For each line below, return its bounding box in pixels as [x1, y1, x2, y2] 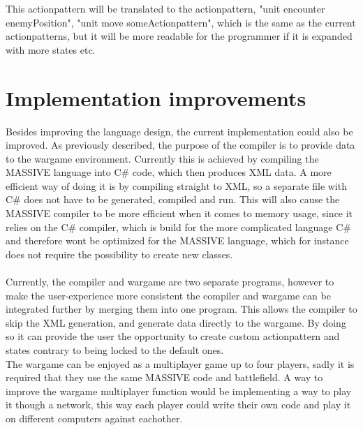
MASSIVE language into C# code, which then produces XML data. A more [6, 165, 332, 179]
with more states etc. [6, 42, 96, 57]
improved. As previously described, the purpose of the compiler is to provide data [6, 138, 355, 152]
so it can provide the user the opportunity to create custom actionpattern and [6, 329, 340, 343]
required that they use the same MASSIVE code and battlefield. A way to [6, 370, 323, 385]
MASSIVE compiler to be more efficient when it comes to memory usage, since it [6, 206, 353, 221]
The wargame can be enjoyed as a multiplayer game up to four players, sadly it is [6, 356, 355, 371]
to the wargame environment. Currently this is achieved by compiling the [6, 151, 319, 165]
